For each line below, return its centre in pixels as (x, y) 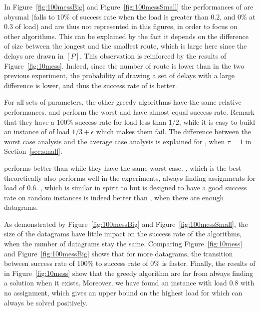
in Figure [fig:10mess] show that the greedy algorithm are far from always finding (129, 273)
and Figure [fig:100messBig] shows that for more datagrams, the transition (119, 253)
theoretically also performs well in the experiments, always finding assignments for (130, 178)
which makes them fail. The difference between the (174, 131)
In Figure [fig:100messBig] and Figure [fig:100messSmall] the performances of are (129, 7)
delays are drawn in (34, 55)
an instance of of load (37, 131)
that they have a (29, 121)
